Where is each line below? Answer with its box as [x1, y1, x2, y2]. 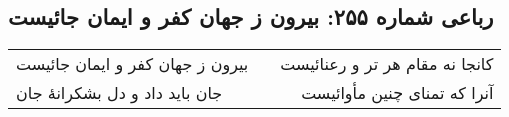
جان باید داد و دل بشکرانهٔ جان [16, 81, 223, 105]
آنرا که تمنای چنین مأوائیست [301, 81, 494, 105]
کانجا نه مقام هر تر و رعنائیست [280, 52, 494, 76]
